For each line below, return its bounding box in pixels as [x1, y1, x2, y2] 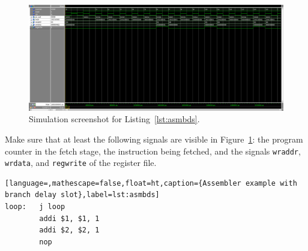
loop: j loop [5, 202, 65, 211]
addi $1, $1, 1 [39, 214, 100, 223]
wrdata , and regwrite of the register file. [5, 156, 157, 169]
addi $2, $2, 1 [39, 226, 100, 235]
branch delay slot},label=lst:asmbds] [5, 190, 160, 199]
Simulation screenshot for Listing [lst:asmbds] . [29, 113, 200, 125]
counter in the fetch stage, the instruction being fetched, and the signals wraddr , [5, 144, 301, 157]
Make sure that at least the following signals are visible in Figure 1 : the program [5, 132, 303, 145]
